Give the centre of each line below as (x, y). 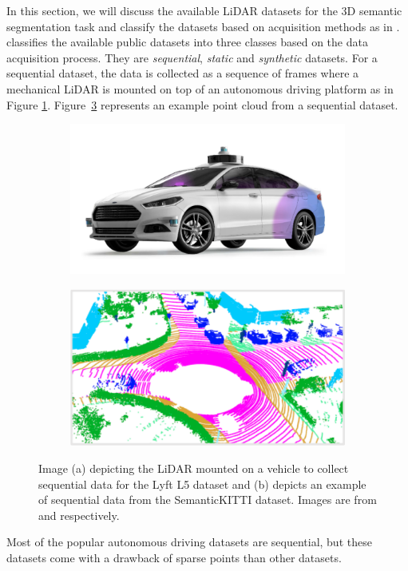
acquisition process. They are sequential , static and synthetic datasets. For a (192, 57)
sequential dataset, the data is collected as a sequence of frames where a (183, 73)
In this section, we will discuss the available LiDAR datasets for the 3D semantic (204, 10)
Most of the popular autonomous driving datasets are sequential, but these (189, 542)
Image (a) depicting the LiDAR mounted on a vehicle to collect (194, 468)
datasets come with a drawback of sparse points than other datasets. (174, 558)
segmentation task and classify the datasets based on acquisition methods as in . (203, 26)
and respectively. (79, 515)
